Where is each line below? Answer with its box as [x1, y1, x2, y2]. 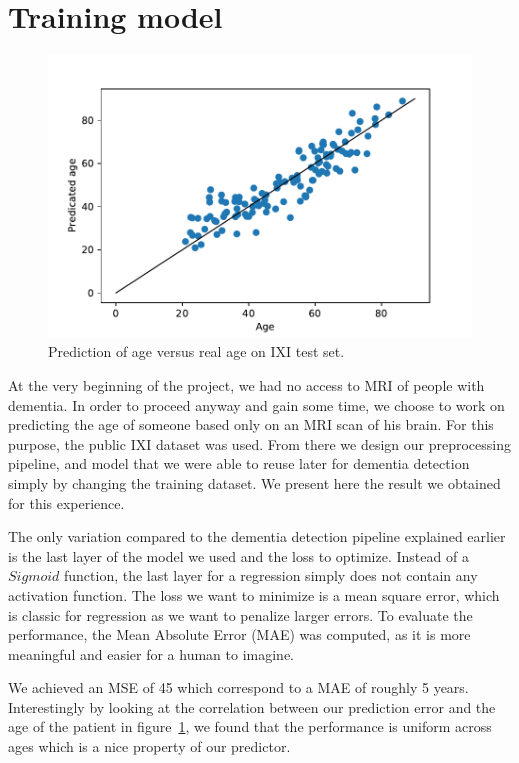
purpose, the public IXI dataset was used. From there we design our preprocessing [8, 433, 512, 454]
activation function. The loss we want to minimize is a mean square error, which [8, 584, 500, 605]
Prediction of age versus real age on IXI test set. [48, 341, 345, 362]
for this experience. [8, 492, 125, 513]
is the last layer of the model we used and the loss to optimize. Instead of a [8, 545, 469, 566]
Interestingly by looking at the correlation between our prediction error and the [8, 696, 496, 717]
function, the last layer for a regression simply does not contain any [64, 565, 478, 586]
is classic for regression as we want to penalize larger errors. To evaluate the [8, 604, 473, 625]
